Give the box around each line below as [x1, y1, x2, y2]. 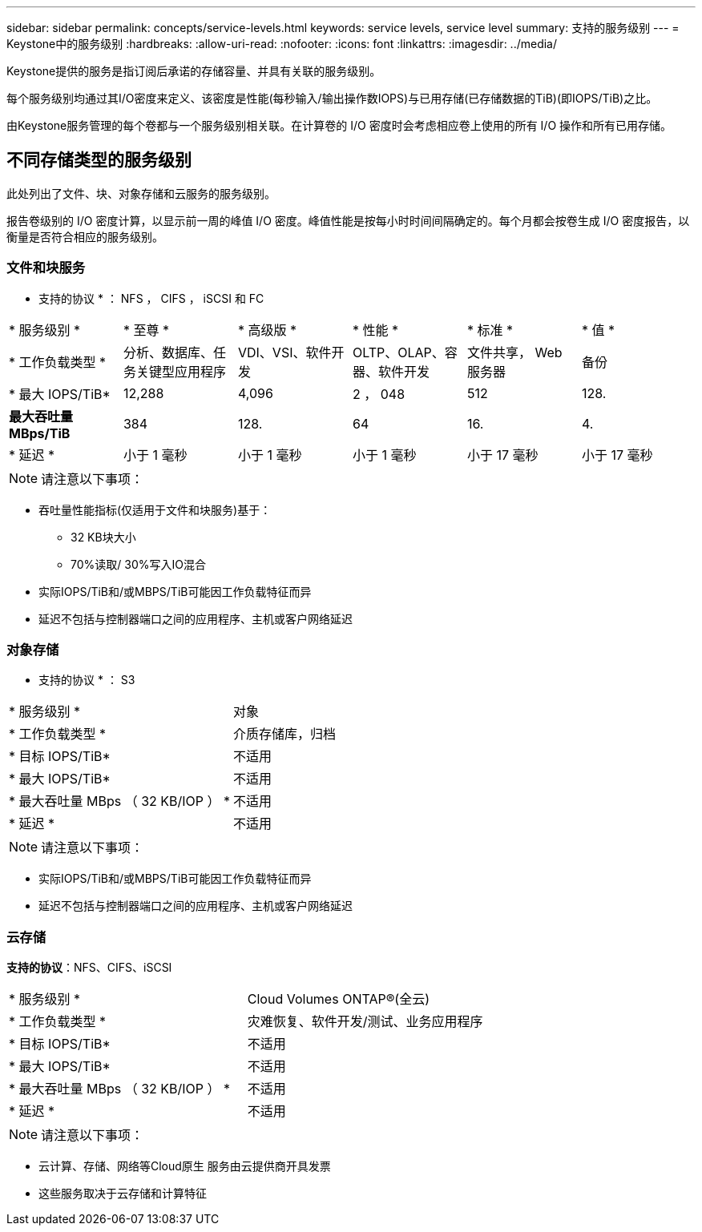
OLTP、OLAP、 [352, 344, 445, 360]
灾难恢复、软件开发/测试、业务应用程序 [247, 1013, 483, 1030]
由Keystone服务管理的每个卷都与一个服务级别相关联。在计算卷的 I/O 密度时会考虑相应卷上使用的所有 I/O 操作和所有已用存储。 [6, 119, 672, 132]
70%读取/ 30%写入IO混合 [71, 557, 206, 571]
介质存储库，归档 [233, 726, 337, 743]
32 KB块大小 [71, 529, 136, 544]
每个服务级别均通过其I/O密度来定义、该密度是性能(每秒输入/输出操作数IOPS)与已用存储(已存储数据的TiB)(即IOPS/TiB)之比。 [6, 91, 658, 105]
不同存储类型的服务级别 [6, 150, 192, 171]
